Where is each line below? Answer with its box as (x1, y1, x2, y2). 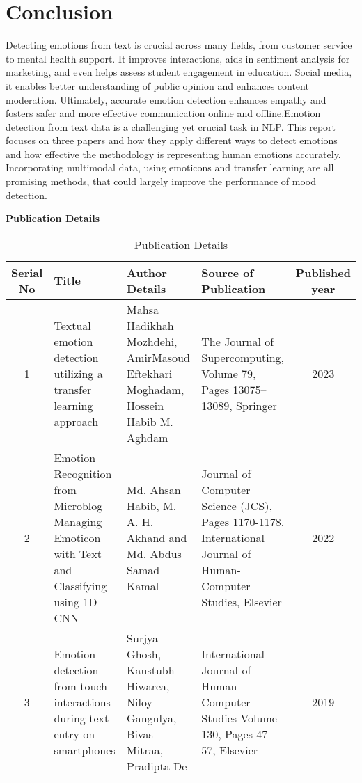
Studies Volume (201, 709, 277, 726)
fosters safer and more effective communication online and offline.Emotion (6, 106, 321, 120)
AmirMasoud (127, 349, 190, 365)
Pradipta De (127, 757, 187, 774)
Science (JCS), (201, 497, 272, 514)
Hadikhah (127, 317, 174, 333)
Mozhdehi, (127, 333, 178, 349)
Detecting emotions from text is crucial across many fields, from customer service (6, 38, 352, 52)
